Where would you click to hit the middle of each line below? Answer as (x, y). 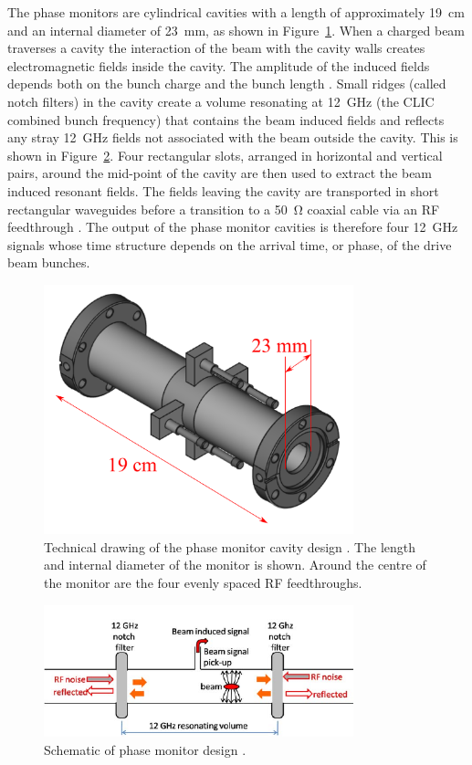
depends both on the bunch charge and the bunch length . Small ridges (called (227, 84)
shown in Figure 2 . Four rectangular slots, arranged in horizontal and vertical (225, 155)
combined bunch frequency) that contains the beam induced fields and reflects (226, 119)
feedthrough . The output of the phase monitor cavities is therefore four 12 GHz (233, 227)
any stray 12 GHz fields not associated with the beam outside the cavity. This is (233, 137)
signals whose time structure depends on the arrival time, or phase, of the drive (230, 244)
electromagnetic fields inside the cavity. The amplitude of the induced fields (219, 65)
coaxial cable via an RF (373, 209)
